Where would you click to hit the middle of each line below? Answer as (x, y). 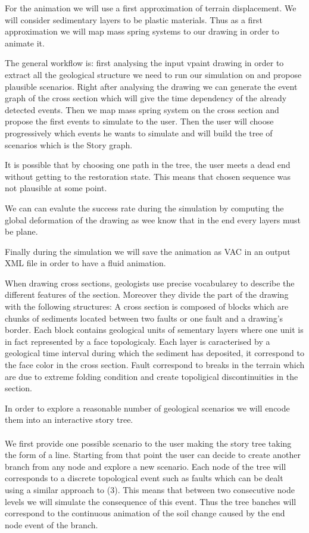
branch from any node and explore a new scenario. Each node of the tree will (146, 466)
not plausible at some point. (56, 188)
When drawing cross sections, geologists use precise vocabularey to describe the (150, 283)
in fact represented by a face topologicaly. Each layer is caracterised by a (138, 341)
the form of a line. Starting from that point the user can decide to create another (153, 455)
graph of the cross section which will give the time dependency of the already (146, 98)
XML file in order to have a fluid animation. (85, 263)
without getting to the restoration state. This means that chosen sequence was (148, 176)
